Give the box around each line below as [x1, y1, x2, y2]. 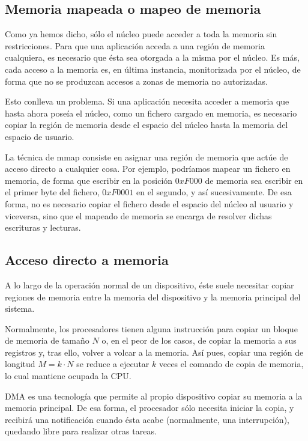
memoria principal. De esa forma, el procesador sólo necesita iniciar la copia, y [5, 401, 294, 414]
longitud [5, 357, 35, 370]
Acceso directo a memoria [5, 251, 169, 269]
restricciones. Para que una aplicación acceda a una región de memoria [5, 39, 265, 52]
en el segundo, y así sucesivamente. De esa [136, 186, 292, 198]
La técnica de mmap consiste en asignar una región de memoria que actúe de [5, 150, 288, 163]
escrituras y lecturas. [5, 221, 81, 234]
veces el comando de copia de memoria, [159, 357, 304, 370]
